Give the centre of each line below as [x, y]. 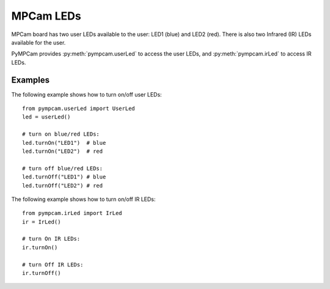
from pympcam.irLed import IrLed [72, 213]
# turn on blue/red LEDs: [61, 134]
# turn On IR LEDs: [51, 239]
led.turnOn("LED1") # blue [64, 143]
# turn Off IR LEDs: [53, 265]
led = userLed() [46, 117]
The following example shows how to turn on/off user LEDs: [86, 94]
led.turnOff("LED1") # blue [64, 177]
